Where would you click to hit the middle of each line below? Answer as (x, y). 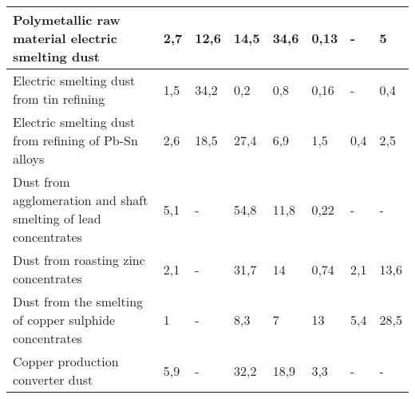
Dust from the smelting (78, 301)
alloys (29, 158)
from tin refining (59, 99)
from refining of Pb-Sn (75, 140)
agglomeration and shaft (81, 200)
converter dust (53, 379)
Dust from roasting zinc (79, 260)
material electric (65, 38)
